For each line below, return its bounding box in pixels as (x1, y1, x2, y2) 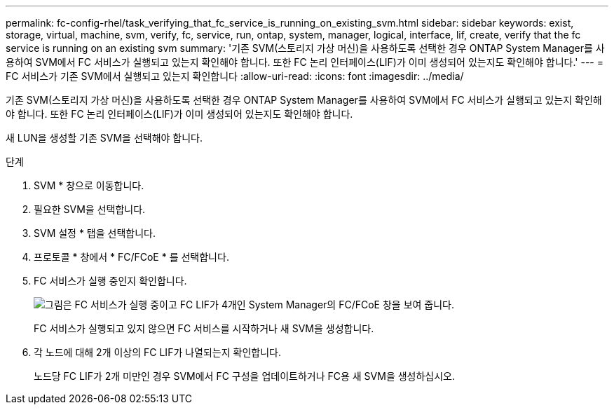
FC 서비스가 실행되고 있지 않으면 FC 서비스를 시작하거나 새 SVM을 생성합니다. (34, 322, 374, 334)
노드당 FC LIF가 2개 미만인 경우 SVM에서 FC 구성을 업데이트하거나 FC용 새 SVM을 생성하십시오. (34, 370, 456, 382)
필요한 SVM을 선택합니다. (34, 203, 146, 215)
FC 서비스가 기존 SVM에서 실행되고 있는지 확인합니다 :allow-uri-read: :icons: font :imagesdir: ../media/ (6, 70, 464, 82)
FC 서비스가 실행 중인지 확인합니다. (34, 275, 187, 287)
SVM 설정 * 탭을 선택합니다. (34, 227, 156, 239)
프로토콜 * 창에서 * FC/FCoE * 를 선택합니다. (34, 251, 229, 263)
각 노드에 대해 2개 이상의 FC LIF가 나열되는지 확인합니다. (34, 346, 281, 358)
